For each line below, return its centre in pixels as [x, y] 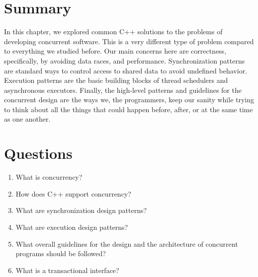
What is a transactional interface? [67, 270]
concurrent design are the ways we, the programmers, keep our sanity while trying [129, 100]
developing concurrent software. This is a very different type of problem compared [129, 41]
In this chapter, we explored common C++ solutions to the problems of [113, 32]
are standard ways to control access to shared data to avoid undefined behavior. [126, 70]
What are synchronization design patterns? [81, 210]
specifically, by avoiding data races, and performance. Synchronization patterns [125, 60]
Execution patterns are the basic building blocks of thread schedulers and [116, 80]
